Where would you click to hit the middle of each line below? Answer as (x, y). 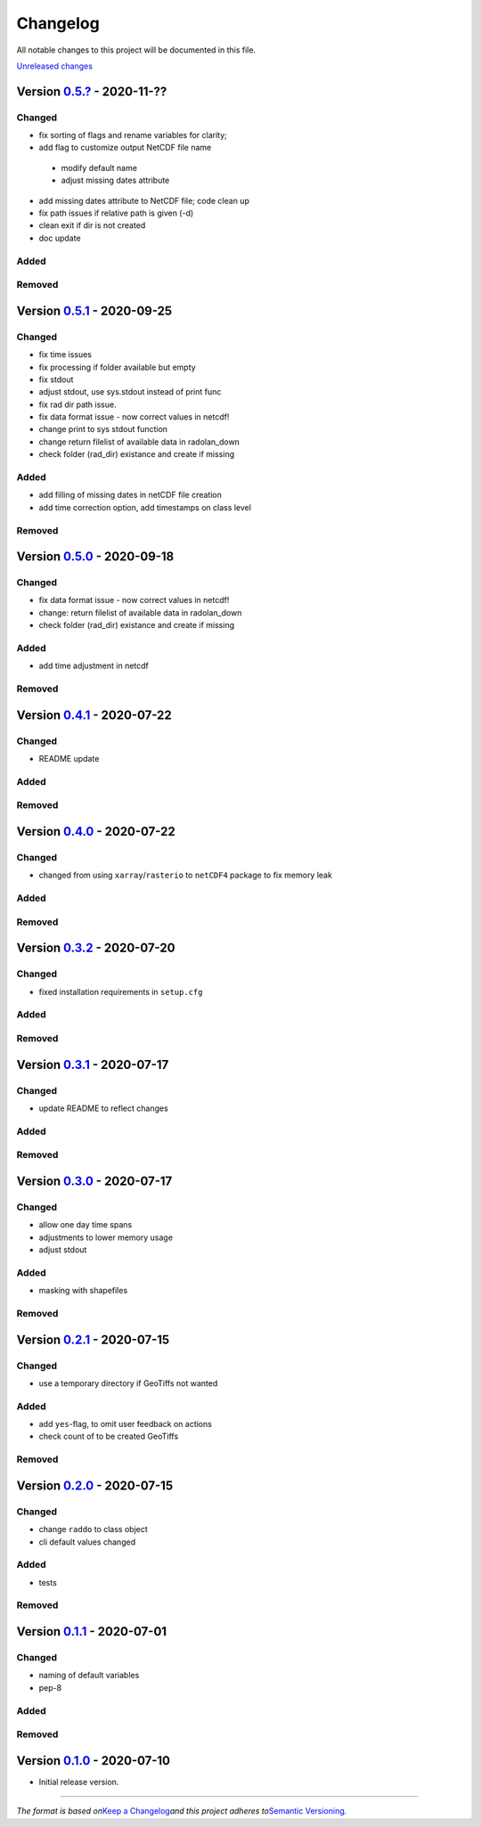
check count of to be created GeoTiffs (109, 1436)
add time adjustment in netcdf (94, 666)
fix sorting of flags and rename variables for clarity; (133, 135)
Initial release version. (79, 1782)
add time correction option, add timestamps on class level (145, 507)
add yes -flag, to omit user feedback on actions (126, 1424)
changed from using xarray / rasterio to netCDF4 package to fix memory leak (186, 875)
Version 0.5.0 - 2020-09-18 (95, 557)
